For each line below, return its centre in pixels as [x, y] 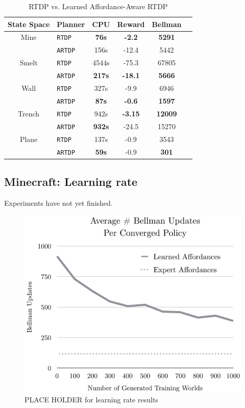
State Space [29, 24]
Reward [131, 24]
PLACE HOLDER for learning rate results [91, 400]
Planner [71, 24]
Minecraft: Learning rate [71, 182]
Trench [29, 113]
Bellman [167, 24]
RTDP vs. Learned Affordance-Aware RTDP [98, 6]
